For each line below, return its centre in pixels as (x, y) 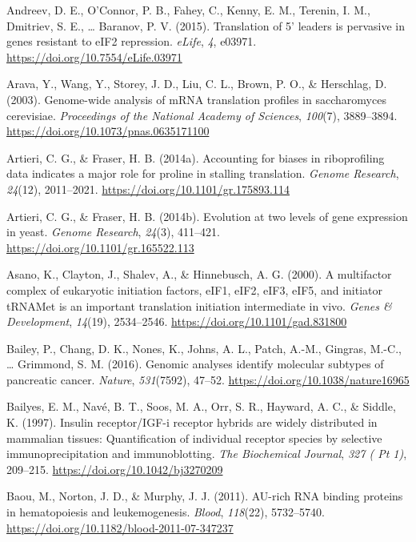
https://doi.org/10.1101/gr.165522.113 (100, 247)
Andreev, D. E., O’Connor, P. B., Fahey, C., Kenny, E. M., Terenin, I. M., (188, 10)
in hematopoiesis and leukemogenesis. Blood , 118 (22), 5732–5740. (166, 512)
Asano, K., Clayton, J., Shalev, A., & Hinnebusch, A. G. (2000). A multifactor (199, 274)
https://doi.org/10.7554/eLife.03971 (94, 56)
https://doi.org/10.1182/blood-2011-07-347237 (120, 527)
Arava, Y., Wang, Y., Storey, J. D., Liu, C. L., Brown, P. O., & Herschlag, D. (197, 84)
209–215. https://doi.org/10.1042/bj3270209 (115, 469)
